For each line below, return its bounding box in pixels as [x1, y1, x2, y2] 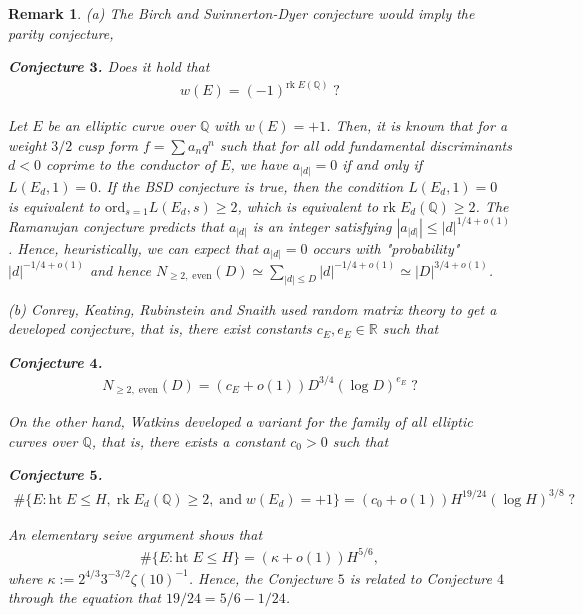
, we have [230, 154, 288, 175]
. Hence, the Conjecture [188, 567, 333, 588]
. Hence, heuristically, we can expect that [8, 237, 259, 258]
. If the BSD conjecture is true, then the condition [97, 175, 404, 196]
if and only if [342, 154, 423, 175]
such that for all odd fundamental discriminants [219, 134, 512, 155]
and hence [90, 259, 151, 280]
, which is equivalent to [237, 195, 379, 216]
